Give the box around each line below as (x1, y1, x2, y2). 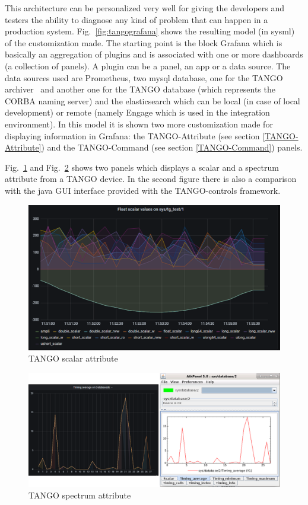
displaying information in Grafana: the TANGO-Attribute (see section (5, 129, 260, 142)
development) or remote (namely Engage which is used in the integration (5, 106, 270, 119)
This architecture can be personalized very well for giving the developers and (5, 2, 285, 14)
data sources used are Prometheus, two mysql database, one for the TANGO (5, 71, 283, 84)
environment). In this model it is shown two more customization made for (5, 117, 273, 130)
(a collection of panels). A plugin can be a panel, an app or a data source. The (5, 59, 291, 72)
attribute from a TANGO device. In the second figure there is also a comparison (5, 172, 297, 185)
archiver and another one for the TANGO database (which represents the (5, 83, 275, 95)
